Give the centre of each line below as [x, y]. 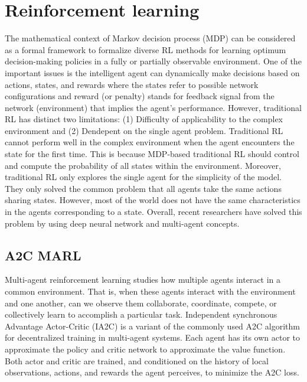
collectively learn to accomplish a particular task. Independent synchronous [141, 314]
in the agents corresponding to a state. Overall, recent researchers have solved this [153, 212]
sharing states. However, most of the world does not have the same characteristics [153, 200]
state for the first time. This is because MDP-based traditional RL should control [152, 154]
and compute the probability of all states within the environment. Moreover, [143, 165]
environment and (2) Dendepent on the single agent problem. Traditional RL [144, 130]
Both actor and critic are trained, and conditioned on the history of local [137, 360]
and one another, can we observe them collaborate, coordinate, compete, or [141, 303]
